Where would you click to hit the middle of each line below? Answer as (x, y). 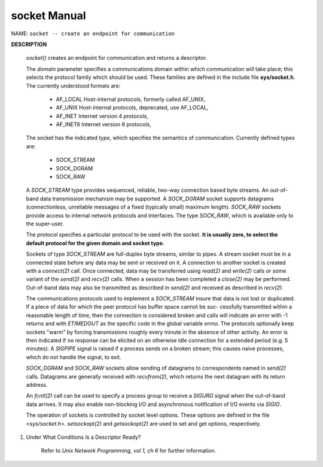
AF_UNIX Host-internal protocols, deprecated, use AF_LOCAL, (132, 108)
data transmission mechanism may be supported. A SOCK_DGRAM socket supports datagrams (157, 199)
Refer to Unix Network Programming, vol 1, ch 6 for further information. (129, 451)
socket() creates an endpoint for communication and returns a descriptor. (117, 58)
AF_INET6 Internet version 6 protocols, (104, 124)
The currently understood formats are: (73, 86)
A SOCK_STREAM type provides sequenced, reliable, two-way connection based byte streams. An (147, 190)
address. (37, 385)
